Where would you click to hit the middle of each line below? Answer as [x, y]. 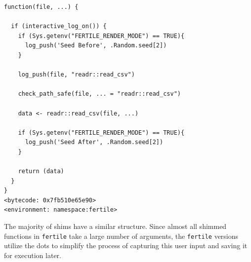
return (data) [41, 171]
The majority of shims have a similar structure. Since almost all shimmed [115, 226]
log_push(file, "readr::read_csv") [76, 75]
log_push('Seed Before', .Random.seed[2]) [96, 46]
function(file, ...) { [41, 7]
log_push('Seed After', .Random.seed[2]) [94, 142]
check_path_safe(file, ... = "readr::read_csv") [99, 94]
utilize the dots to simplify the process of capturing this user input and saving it [126, 245]
